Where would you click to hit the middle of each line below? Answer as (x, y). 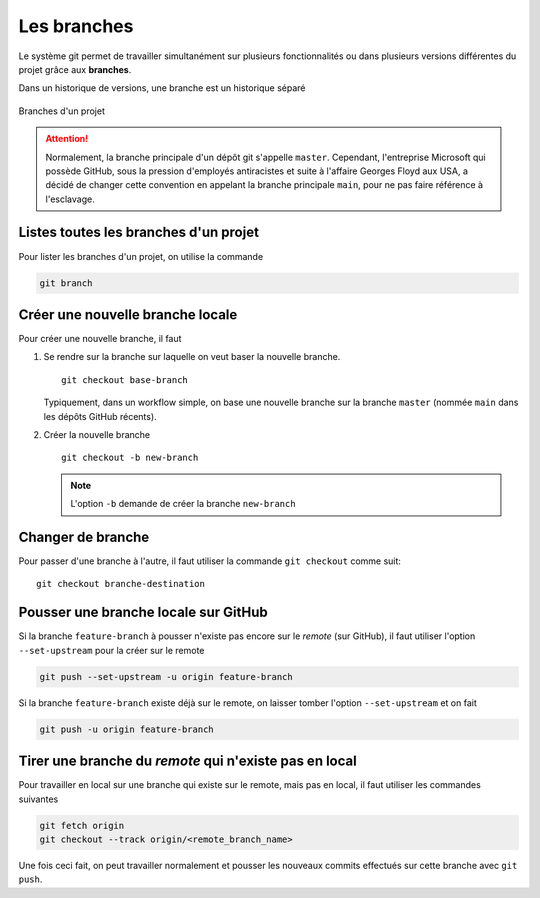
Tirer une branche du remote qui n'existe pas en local (187, 761)
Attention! (67, 139)
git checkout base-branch (125, 379)
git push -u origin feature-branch (126, 729)
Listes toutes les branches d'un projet (139, 232)
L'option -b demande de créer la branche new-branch (183, 504)
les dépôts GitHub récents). (100, 416)
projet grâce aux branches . (75, 69)
